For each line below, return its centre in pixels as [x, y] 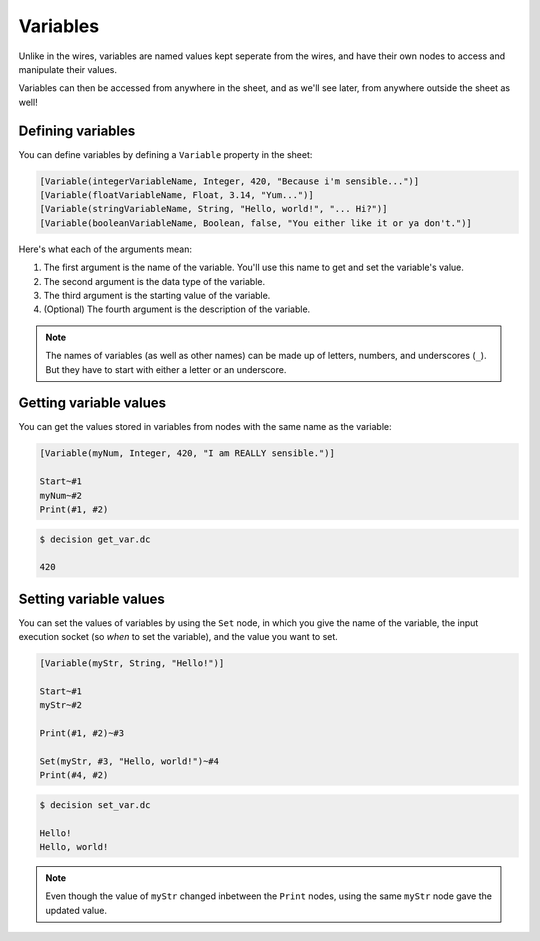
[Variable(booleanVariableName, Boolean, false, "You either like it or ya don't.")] [255, 223]
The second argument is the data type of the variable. [154, 281]
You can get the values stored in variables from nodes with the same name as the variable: [205, 427]
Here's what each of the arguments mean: [105, 249]
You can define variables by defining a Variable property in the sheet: [165, 154]
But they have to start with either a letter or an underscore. [166, 369]
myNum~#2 [61, 495]
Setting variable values [91, 598]
